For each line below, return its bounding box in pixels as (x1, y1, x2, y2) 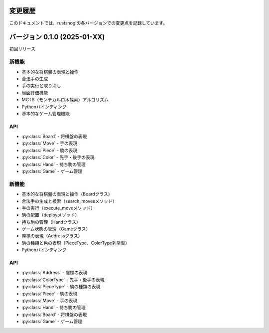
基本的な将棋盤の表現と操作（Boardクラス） (21, 191, 113, 197)
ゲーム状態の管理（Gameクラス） (21, 226, 91, 232)
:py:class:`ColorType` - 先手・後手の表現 (21, 277, 105, 283)
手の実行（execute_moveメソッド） (21, 205, 96, 211)
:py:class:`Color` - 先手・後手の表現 (21, 155, 95, 161)
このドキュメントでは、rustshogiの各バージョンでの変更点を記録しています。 (9, 20, 168, 26)
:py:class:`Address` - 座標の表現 (21, 270, 88, 276)
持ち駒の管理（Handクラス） (21, 219, 81, 225)
